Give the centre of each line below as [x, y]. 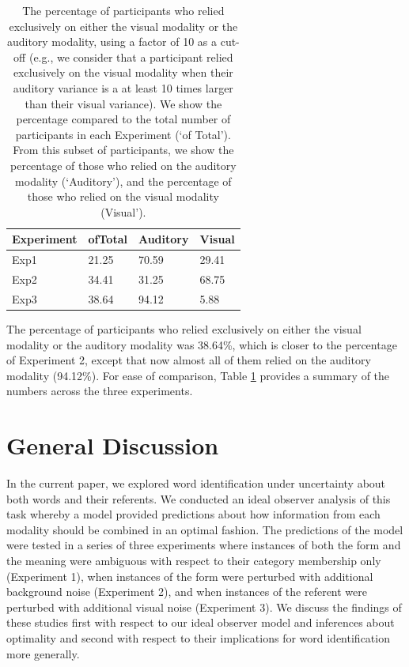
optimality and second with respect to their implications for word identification [198, 637]
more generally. [43, 653]
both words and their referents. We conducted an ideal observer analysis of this [199, 498]
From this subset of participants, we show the [123, 150]
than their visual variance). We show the [123, 103]
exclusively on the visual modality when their [123, 72]
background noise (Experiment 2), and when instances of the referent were [187, 592]
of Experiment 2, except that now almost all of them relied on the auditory [189, 360]
